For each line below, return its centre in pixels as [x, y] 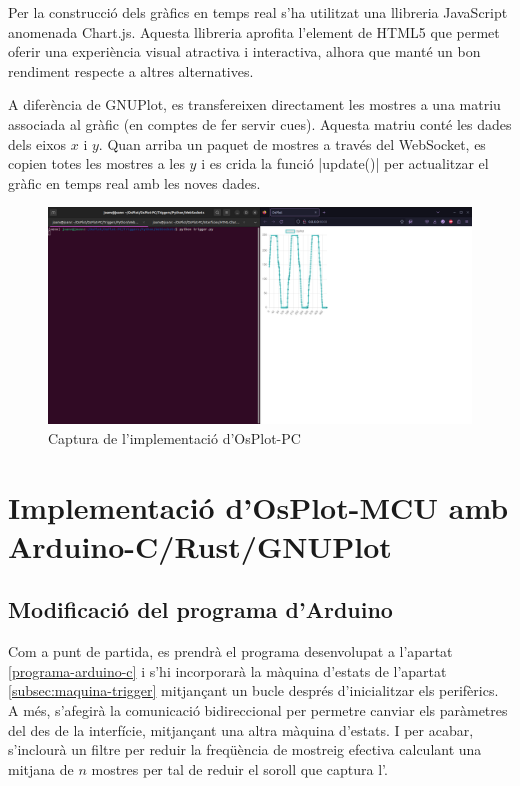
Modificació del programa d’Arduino [200, 609]
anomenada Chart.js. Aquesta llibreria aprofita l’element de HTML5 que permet [254, 31]
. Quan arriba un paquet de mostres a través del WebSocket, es [292, 143]
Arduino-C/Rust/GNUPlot [200, 545]
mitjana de [41, 768]
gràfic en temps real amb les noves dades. [134, 182]
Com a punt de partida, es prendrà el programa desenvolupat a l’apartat [230, 651]
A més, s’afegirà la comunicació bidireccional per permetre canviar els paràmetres [258, 710]
